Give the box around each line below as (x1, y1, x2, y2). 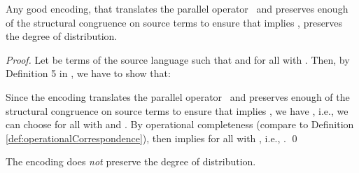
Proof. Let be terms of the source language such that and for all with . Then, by (6, 52, 350, 67)
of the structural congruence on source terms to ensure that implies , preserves (6, 15, 343, 29)
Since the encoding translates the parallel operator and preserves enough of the (6, 89, 350, 104)
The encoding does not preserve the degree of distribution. (6, 154, 256, 169)
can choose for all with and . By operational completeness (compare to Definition (6, 117, 354, 132)
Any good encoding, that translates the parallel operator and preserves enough (6, 1, 349, 15)
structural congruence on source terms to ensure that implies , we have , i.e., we (6, 103, 349, 118)
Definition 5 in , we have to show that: (6, 66, 171, 81)
